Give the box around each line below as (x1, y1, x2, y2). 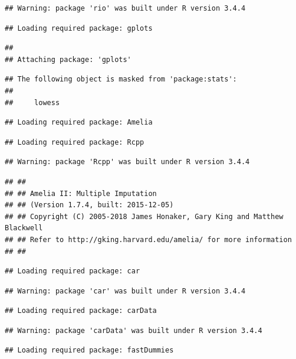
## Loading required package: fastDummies (5, 346, 174, 355)
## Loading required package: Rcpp (5, 138, 144, 146)
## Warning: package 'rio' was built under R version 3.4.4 (5, 4, 246, 12)
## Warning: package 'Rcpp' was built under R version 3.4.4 (5, 158, 250, 167)
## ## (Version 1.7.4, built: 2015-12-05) (5, 201, 174, 210)
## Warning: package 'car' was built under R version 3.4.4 (5, 286, 246, 295)
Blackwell (5, 224, 43, 233)
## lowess (5, 98, 60, 107)
